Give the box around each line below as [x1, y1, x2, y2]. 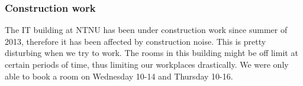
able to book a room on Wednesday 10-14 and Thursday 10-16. [5, 70, 233, 82]
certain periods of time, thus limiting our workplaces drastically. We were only [5, 58, 289, 70]
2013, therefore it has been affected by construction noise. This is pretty [5, 35, 266, 47]
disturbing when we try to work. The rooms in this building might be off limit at [5, 47, 298, 59]
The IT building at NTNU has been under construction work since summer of [5, 24, 288, 36]
